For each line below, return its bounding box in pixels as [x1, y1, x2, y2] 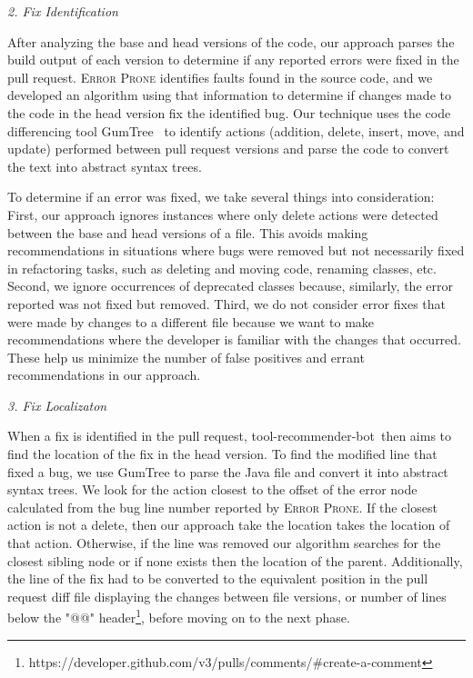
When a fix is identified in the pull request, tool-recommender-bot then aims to [7, 426, 452, 445]
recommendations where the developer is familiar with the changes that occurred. [7, 330, 461, 349]
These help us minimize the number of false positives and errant [7, 347, 365, 366]
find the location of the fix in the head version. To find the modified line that [7, 444, 438, 464]
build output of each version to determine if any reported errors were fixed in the [7, 50, 459, 69]
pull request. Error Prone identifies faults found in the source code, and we [7, 67, 433, 86]
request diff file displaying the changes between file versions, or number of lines [7, 586, 447, 605]
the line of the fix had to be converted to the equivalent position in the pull [7, 569, 428, 588]
